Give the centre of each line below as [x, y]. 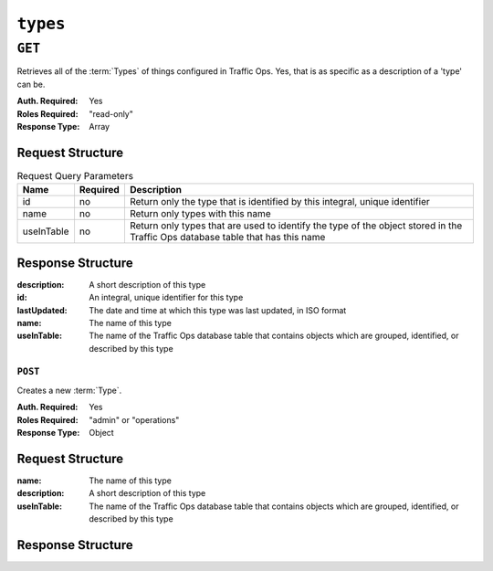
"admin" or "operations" [134, 419]
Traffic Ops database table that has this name [227, 238]
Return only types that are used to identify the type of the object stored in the [296, 226]
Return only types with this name [200, 214]
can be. [31, 84]
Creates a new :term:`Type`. [69, 390]
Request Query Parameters [75, 176]
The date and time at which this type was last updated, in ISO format [218, 310]
